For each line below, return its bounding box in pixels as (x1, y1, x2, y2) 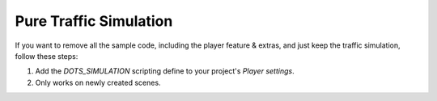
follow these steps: (15, 51, 78, 61)
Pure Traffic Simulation (15, 12, 173, 30)
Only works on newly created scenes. (35, 78, 161, 87)
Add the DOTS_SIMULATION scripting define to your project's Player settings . (35, 66, 295, 76)
